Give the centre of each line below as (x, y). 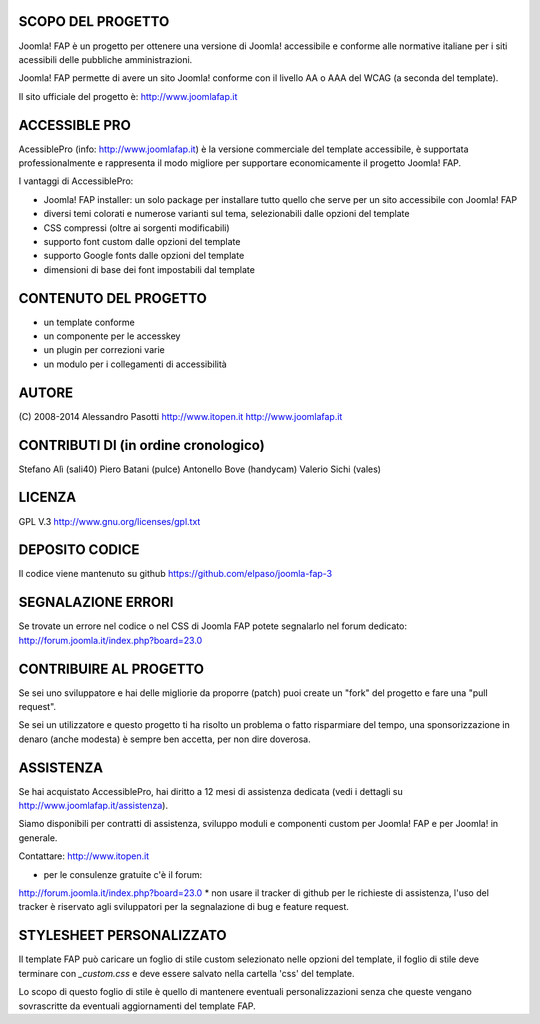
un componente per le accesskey (112, 336)
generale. (38, 837)
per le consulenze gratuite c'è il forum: (123, 874)
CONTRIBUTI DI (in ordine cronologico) (141, 445)
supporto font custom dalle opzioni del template (142, 241)
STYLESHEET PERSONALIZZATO (122, 935)
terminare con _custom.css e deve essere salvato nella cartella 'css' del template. (186, 973)
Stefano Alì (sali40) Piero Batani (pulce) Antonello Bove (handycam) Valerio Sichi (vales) (200, 469)
